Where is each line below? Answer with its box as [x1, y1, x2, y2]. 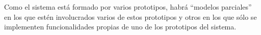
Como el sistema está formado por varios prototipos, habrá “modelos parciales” [4, 2, 252, 12]
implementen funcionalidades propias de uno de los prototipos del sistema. [4, 21, 237, 32]
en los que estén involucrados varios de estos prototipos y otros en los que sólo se [4, 11, 257, 22]
